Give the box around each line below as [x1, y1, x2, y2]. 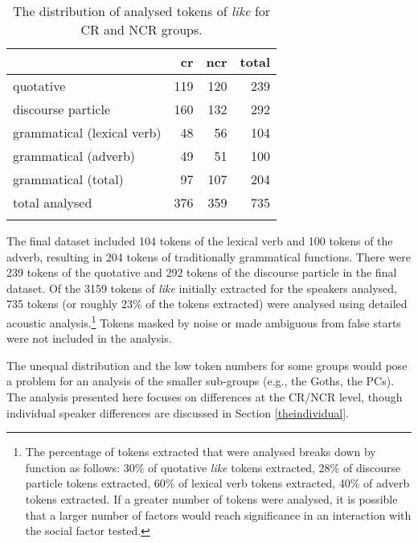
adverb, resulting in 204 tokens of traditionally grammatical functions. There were [6, 248, 411, 265]
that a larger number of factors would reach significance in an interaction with [25, 506, 412, 523]
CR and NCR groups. [80, 20, 203, 39]
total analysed [13, 193, 92, 212]
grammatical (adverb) [13, 146, 136, 165]
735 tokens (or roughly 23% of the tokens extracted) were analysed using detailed [6, 295, 408, 312]
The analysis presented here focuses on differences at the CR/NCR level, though [6, 389, 403, 405]
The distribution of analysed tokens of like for [12, 2, 271, 20]
